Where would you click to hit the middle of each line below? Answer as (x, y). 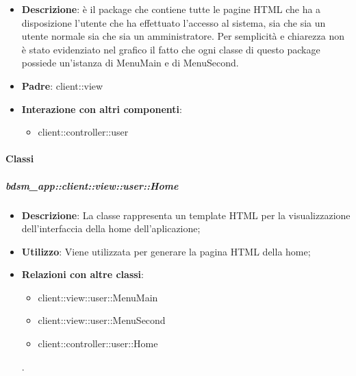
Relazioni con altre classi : (82, 274)
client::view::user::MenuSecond (102, 320)
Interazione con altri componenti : (102, 109)
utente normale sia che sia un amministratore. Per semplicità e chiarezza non (183, 36)
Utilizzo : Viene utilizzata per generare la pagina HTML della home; (166, 251)
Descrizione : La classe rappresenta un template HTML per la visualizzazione (186, 215)
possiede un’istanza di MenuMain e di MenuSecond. (130, 63)
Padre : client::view (62, 85)
